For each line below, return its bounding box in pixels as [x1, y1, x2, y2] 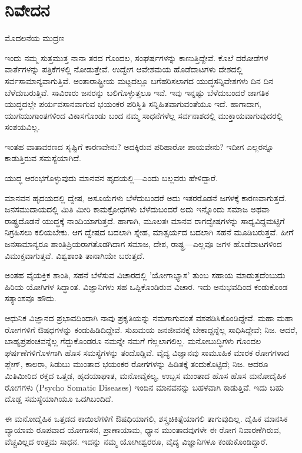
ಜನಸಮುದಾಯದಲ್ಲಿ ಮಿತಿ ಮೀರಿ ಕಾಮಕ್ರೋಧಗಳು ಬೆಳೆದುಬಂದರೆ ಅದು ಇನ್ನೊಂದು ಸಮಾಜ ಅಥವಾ [5, 203, 270, 215]
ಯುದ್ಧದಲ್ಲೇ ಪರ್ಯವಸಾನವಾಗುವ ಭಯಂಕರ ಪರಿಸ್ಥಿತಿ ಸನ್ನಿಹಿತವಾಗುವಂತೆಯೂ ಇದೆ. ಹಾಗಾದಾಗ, [5, 98, 261, 110]
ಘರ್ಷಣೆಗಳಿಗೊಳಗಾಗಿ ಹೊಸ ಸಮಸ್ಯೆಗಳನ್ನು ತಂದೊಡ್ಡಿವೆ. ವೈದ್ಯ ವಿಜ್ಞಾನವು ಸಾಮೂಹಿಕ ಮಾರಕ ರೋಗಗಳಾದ [5, 346, 290, 358]
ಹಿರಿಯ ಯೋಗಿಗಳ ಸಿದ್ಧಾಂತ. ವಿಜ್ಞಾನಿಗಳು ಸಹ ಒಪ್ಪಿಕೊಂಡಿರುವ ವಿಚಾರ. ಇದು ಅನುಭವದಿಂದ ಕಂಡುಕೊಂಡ [5, 280, 288, 292]
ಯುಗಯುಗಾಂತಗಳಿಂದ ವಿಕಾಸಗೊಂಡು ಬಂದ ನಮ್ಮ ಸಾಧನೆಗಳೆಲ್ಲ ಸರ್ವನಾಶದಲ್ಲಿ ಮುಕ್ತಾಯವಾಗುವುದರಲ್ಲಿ [5, 109, 283, 121]
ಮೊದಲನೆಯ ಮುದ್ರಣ [5, 32, 65, 44]
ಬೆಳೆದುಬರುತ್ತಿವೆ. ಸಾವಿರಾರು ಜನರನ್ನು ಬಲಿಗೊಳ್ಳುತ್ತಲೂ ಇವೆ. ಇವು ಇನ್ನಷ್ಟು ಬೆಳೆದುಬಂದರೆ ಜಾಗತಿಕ [5, 86, 269, 98]
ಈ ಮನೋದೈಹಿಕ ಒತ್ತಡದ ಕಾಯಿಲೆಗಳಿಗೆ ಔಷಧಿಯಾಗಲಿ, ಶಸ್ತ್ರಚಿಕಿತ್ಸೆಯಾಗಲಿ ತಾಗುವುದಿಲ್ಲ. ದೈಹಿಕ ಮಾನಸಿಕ [5, 412, 288, 424]
